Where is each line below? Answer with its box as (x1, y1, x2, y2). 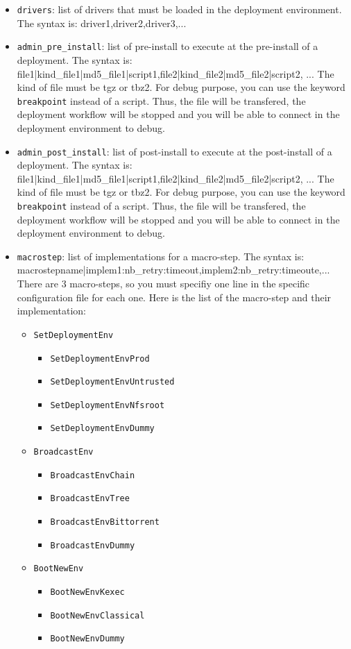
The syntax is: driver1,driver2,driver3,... (17, 15, 187, 30)
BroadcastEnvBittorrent (50, 517, 160, 528)
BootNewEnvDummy (50, 634, 125, 644)
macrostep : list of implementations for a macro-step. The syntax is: (17, 248, 305, 263)
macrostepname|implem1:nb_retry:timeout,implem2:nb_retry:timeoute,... (17, 262, 330, 277)
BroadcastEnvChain (50, 470, 135, 480)
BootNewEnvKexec (50, 587, 125, 598)
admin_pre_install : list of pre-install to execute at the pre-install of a (17, 39, 318, 53)
